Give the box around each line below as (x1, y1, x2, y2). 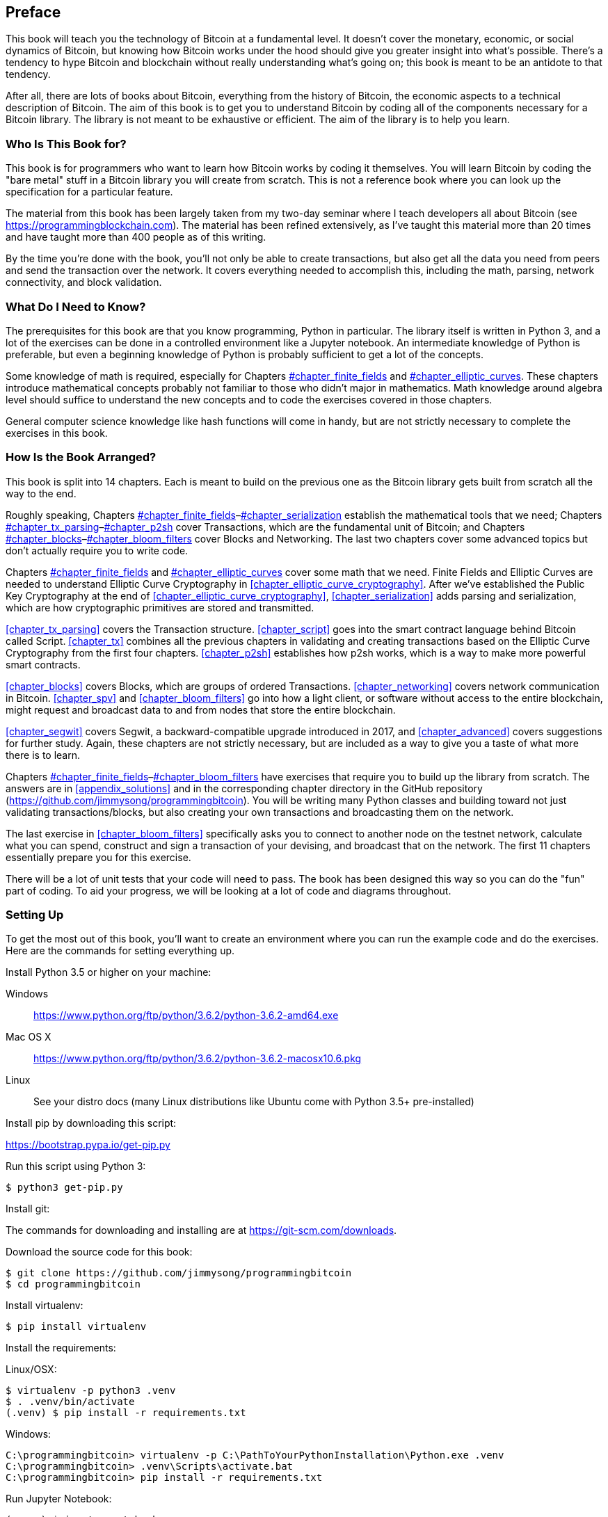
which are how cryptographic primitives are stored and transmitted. (6, 601, 314, 613)
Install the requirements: (6, 1342, 116, 1354)
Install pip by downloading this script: (6, 1117, 177, 1130)
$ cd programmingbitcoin (6, 1278, 141, 1290)
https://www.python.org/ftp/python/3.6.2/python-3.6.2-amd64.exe (33, 1009, 339, 1022)
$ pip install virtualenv (6, 1321, 147, 1333)
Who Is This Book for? (6, 136, 127, 151)
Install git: (6, 1203, 50, 1215)
